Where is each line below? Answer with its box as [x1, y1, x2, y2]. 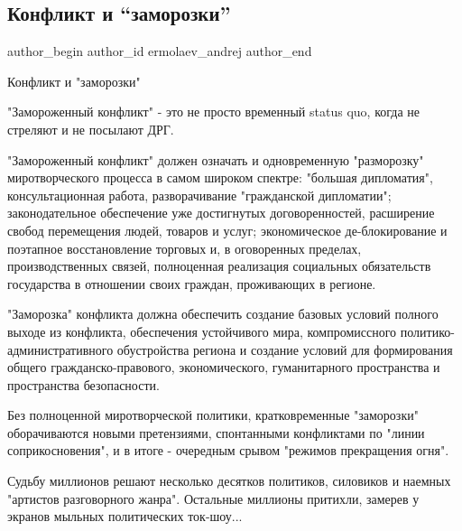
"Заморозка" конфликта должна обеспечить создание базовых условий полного [7, 304, 439, 323]
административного [7, 340, 114, 359]
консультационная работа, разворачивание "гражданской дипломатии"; [7, 185, 392, 204]
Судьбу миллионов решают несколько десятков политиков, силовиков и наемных [7, 471, 451, 490]
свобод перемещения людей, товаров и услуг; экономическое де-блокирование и [7, 220, 448, 239]
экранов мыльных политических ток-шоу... [7, 507, 243, 526]
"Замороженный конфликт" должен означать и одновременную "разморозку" [7, 150, 424, 169]
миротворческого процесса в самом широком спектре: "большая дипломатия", [7, 168, 433, 187]
